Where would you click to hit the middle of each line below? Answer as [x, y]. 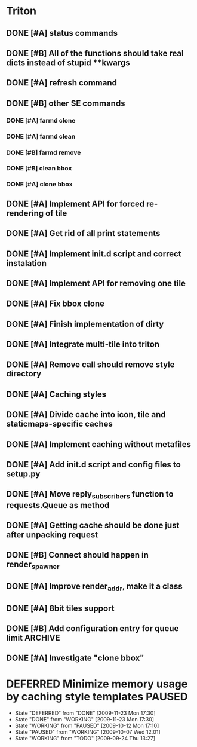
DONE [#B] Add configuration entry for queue [93, 628]
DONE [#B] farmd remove [44, 152]
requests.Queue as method [58, 505]
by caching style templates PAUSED [97, 697]
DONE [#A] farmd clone [41, 120]
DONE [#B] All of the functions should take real [95, 53]
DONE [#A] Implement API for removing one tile [96, 283]
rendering [25, 213]
